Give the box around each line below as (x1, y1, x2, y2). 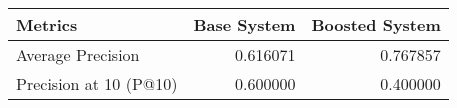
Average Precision (16, 43, 140, 66)
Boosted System (311, 13, 441, 36)
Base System (193, 13, 296, 36)
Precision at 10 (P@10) (16, 72, 178, 95)
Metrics (16, 13, 78, 36)
